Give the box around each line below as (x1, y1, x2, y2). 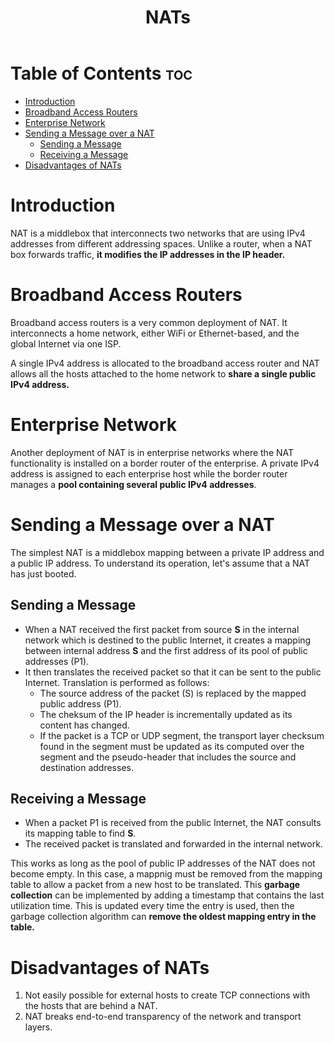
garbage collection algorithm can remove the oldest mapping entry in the (10, 911, 317, 923)
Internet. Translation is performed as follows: (24, 676, 210, 688)
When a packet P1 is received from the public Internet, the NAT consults (24, 817, 322, 829)
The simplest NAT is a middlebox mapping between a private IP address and (10, 546, 325, 558)
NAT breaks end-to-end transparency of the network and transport (24, 1011, 302, 1023)
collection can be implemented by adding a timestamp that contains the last (10, 889, 325, 901)
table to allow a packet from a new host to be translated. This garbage (10, 879, 301, 891)
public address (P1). (39, 697, 122, 710)
